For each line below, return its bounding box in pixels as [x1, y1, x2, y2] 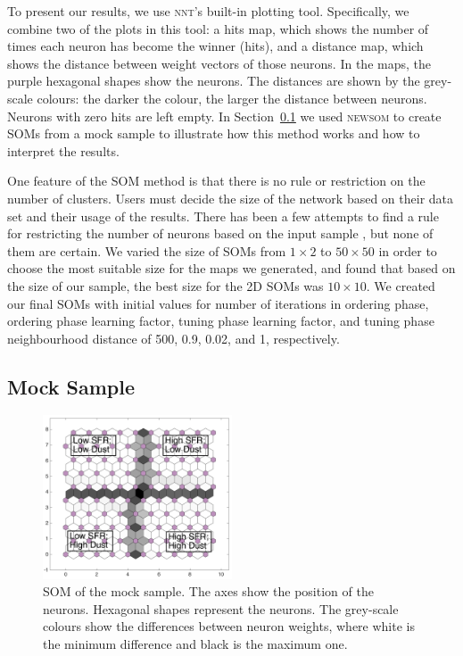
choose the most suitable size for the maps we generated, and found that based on [7, 259, 456, 278]
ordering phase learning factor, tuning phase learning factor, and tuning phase [7, 311, 434, 330]
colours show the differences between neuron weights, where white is [43, 617, 415, 635]
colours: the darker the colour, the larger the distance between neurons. [37, 88, 427, 107]
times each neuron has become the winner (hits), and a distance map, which [7, 37, 424, 55]
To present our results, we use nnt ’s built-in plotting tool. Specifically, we [7, 2, 409, 20]
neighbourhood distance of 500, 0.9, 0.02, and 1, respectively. [7, 328, 340, 347]
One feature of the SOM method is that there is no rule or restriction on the [7, 171, 426, 190]
